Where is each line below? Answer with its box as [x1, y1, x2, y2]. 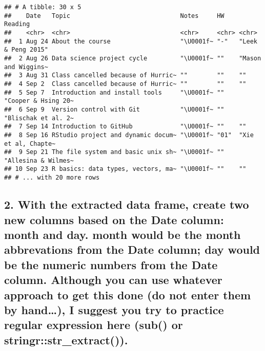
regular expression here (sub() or [4, 317, 183, 333]
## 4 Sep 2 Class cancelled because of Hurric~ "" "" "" [4, 80, 247, 87]
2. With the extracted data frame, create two [4, 196, 249, 212]
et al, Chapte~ [4, 140, 56, 147]
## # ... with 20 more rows [4, 174, 100, 182]
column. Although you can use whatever [4, 272, 222, 288]
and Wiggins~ [4, 63, 48, 71]
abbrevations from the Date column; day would [4, 242, 260, 257]
